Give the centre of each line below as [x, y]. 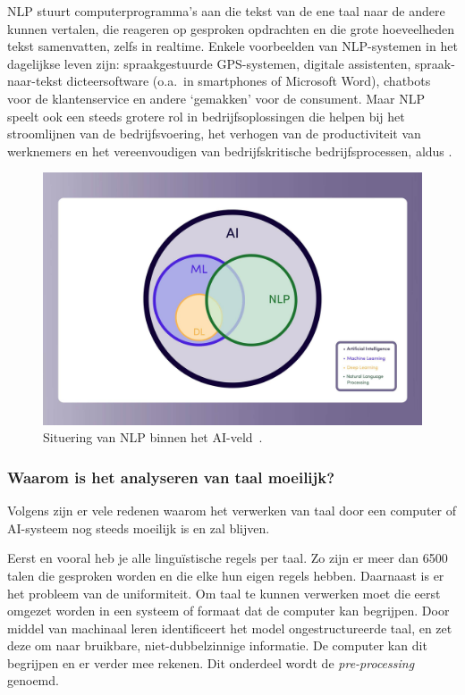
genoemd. [33, 680]
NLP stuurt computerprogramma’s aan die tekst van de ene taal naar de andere [226, 11]
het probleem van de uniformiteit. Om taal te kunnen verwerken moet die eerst [224, 593]
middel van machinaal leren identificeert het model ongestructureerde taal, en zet [230, 628]
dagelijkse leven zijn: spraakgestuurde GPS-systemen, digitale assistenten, [209, 63]
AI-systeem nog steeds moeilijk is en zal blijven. [139, 528]
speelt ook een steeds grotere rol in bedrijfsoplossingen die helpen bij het [206, 116]
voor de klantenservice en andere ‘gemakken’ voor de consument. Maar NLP [216, 98]
